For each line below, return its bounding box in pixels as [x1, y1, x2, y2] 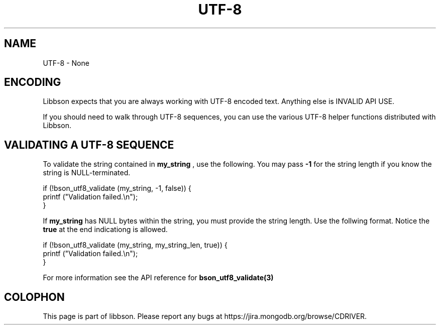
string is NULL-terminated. [43, 168, 131, 177]
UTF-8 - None [43, 58, 89, 67]
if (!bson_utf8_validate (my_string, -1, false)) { [43, 184, 191, 193]
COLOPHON [4, 290, 65, 303]
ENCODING [4, 76, 61, 89]
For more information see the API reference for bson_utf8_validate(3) [43, 273, 274, 282]
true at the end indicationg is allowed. [43, 225, 168, 234]
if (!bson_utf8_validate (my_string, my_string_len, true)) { [43, 241, 228, 250]
